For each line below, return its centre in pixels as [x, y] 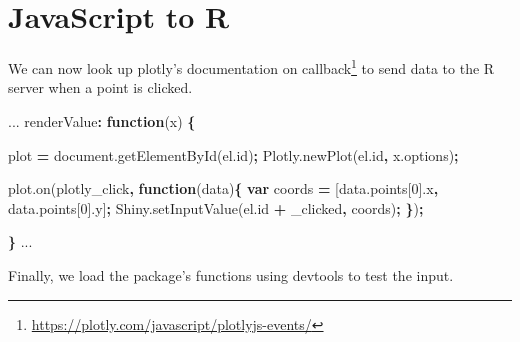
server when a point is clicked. [100, 87]
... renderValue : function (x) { [102, 120]
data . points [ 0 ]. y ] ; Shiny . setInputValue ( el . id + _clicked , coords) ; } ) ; [216, 207]
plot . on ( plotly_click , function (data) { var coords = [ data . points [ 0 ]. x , [223, 188]
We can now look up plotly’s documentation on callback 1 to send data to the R [251, 66]
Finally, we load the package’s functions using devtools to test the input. [231, 274]
